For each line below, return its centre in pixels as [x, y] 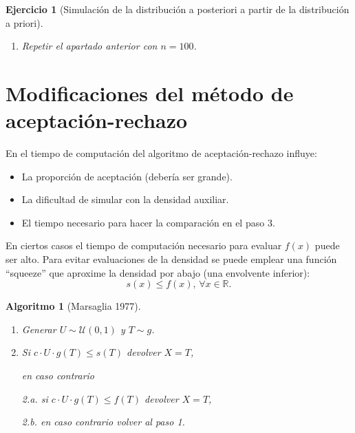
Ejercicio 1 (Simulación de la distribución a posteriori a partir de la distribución [177, 9]
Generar [39, 329]
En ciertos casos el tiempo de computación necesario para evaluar [144, 245]
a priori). [24, 22]
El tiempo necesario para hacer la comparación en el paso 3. [148, 222]
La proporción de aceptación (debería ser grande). [127, 176]
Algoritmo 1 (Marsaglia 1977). [73, 306]
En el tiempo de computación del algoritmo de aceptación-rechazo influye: [161, 153]
